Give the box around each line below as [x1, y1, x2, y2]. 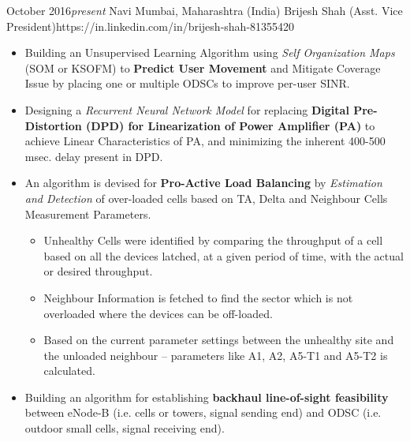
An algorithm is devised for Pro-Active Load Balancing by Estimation [24, 174, 382, 191]
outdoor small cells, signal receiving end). [24, 420, 225, 436]
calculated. [43, 362, 95, 379]
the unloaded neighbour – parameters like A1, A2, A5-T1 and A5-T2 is [43, 346, 388, 363]
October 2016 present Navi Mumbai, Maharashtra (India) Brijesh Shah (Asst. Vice [6, 2, 403, 18]
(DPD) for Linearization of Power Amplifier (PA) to [85, 117, 375, 133]
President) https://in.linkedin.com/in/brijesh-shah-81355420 [6, 17, 295, 34]
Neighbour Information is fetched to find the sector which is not [43, 289, 353, 305]
